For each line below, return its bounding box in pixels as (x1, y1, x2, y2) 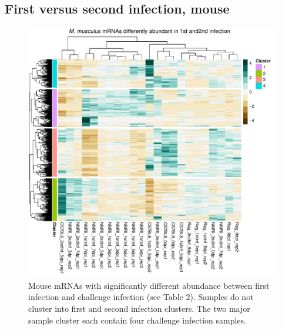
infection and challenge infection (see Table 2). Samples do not (28, 291, 254, 303)
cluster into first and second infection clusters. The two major (28, 302, 250, 314)
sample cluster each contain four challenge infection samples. (28, 314, 246, 326)
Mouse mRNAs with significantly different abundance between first (28, 279, 270, 291)
